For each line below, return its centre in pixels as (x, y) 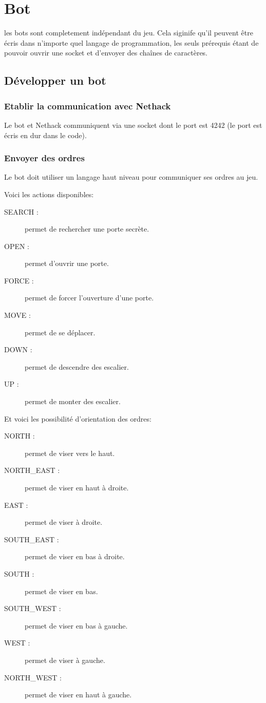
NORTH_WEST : (33, 677)
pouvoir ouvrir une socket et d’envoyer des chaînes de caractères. (106, 53)
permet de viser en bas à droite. (75, 556)
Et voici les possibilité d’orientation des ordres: (78, 418)
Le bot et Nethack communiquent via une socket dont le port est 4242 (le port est (133, 125)
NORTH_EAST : (32, 470)
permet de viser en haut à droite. (77, 487)
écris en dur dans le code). (45, 135)
